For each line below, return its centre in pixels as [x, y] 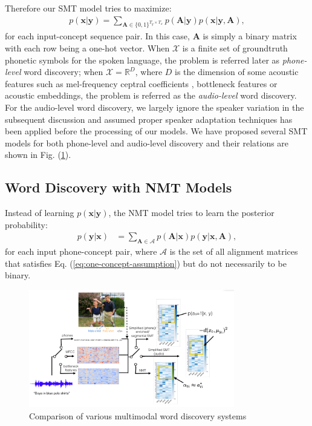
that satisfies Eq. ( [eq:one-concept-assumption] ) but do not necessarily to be [146, 263]
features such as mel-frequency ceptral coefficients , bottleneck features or [141, 83]
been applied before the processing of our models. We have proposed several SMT [156, 131]
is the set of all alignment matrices [234, 251]
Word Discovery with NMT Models [119, 187]
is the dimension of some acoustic [237, 72]
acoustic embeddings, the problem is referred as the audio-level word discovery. [151, 95]
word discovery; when [63, 72]
